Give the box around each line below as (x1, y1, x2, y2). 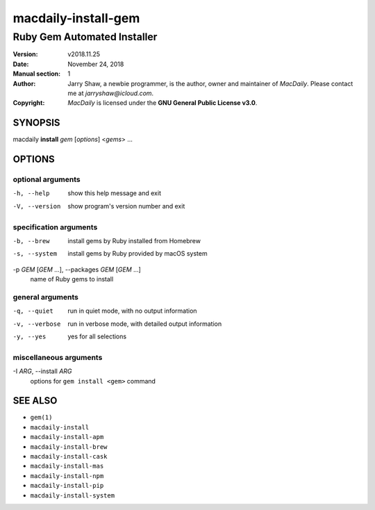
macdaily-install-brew (30, 443, 108, 451)
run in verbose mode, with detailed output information (67, 320, 222, 328)
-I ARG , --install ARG (12, 367, 72, 375)
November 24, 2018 (67, 60, 124, 68)
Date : (12, 60, 29, 68)
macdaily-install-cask (30, 452, 108, 461)
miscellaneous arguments (12, 352, 103, 362)
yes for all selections (67, 332, 127, 340)
